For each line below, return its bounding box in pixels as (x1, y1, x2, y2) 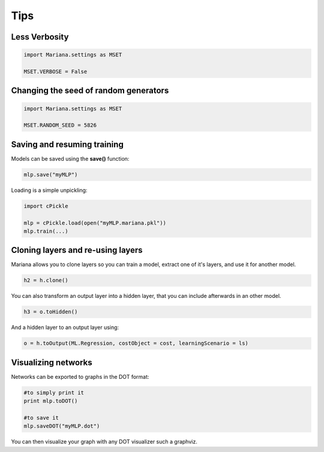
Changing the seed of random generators (11, 86, 169, 96)
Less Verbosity (11, 32, 69, 42)
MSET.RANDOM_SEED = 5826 (23, 122, 97, 129)
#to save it (23, 414, 59, 421)
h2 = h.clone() (23, 277, 68, 284)
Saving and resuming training (11, 139, 124, 149)
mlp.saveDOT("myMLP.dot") (23, 423, 100, 430)
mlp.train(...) (23, 228, 68, 234)
